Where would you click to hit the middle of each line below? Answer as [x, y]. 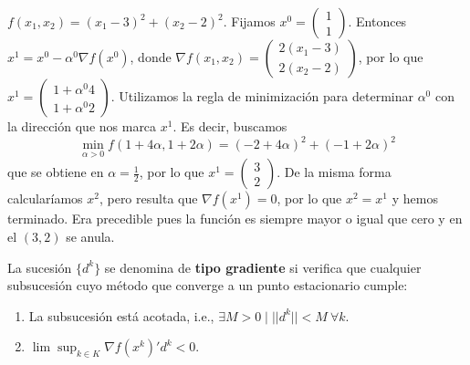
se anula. [90, 236]
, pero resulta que [148, 198]
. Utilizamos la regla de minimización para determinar [262, 96]
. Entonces [377, 21]
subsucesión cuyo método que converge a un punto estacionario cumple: [208, 285]
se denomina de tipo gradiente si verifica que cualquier [263, 267]
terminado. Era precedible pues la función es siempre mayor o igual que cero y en [235, 219]
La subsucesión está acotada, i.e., [121, 315]
